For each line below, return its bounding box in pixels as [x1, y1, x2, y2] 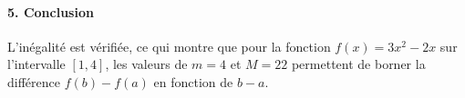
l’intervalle [7, 54, 66, 73]
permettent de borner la [291, 54, 426, 73]
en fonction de [153, 72, 233, 91]
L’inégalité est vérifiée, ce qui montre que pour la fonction [7, 36, 331, 55]
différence [7, 72, 60, 91]
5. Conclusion [7, 2, 94, 21]
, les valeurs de [105, 54, 188, 73]
